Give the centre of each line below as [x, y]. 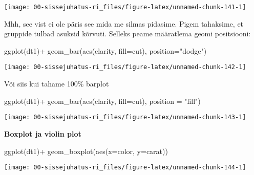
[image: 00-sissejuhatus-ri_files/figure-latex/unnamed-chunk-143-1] [125, 117]
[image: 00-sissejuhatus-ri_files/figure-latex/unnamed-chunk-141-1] [125, 7]
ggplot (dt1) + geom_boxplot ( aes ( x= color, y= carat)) [86, 151]
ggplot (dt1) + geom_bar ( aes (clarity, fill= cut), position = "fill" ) [102, 101]
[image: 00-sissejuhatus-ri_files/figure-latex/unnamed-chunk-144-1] [125, 168]
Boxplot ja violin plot [43, 133]
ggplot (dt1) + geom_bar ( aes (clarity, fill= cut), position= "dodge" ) [105, 50]
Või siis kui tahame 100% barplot [57, 84]
